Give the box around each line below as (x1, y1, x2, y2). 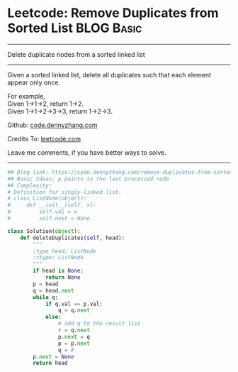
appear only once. (7, 78, 61, 87)
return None (45, 274, 81, 281)
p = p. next (57, 339, 91, 347)
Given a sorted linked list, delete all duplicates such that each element (7, 70, 211, 79)
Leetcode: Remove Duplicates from (7, 5, 219, 21)
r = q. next (57, 327, 91, 334)
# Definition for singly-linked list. (7, 188, 122, 196)
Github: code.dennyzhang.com (7, 121, 98, 129)
